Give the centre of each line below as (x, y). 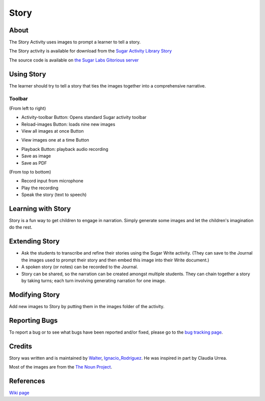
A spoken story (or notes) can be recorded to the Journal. (80, 267)
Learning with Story (40, 209)
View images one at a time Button (55, 140)
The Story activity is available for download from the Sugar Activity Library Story (90, 51)
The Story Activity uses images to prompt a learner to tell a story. (75, 42)
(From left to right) (27, 108)
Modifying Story (35, 295)
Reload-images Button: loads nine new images (68, 124)
